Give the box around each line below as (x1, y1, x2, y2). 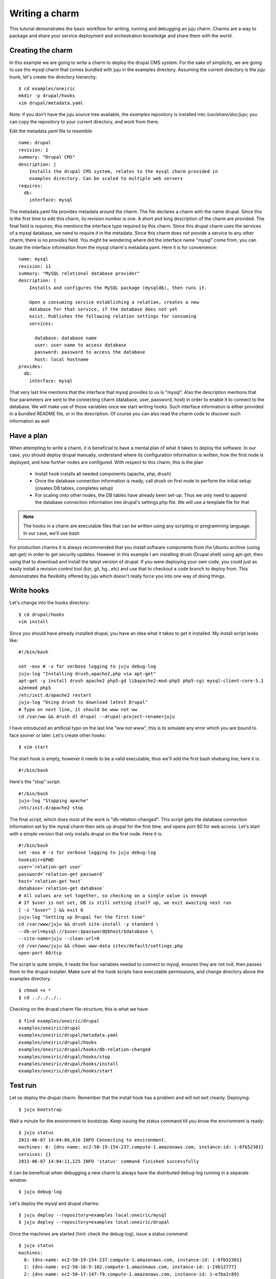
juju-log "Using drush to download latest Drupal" (18, 699, 148, 705)
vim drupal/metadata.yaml (18, 100, 84, 106)
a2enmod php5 (18, 685, 51, 691)
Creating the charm (9, 46, 73, 55)
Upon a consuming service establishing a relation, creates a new (29, 299, 199, 305)
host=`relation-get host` (18, 878, 84, 884)
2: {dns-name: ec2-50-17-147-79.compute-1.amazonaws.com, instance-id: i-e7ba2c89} (24, 1271, 240, 1277)
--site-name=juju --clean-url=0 (18, 936, 100, 941)
